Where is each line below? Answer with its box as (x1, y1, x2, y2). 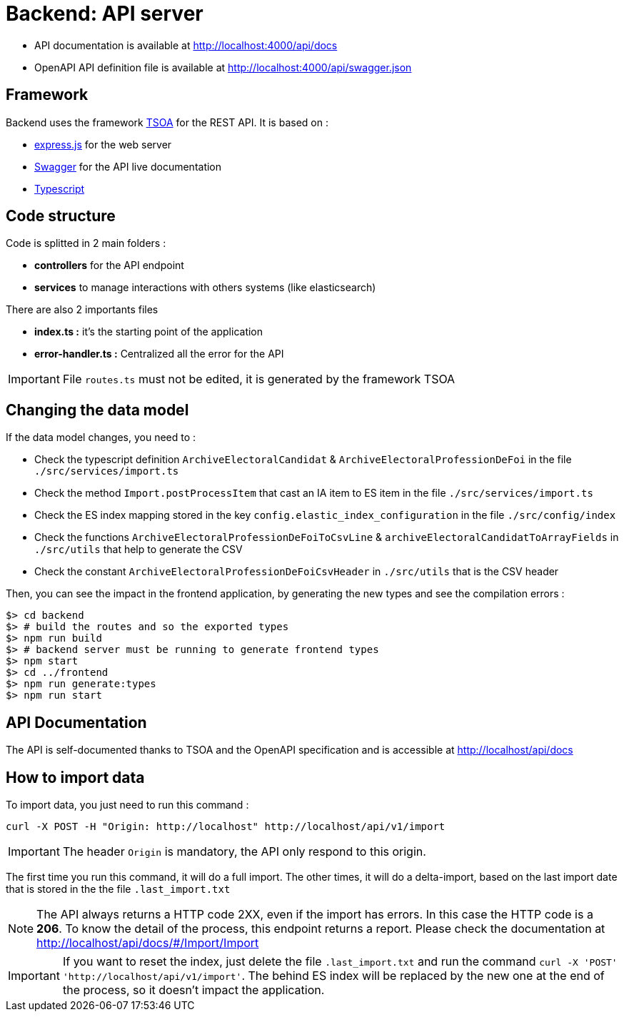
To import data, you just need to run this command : (6, 798, 249, 811)
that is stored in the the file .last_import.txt (6, 882, 231, 895)
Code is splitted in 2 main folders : (6, 237, 166, 250)
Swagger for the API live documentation (34, 160, 222, 173)
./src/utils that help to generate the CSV (34, 543, 243, 556)
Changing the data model (6, 400, 189, 419)
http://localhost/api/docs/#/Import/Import (36, 935, 259, 950)
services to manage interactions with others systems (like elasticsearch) (34, 281, 376, 294)
